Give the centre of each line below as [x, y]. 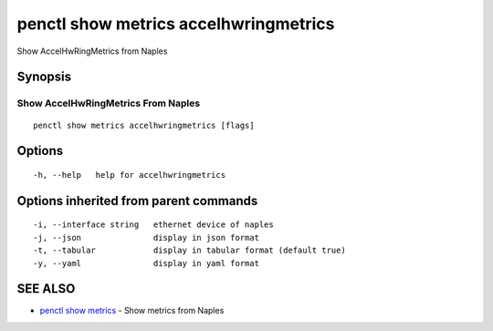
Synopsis [44, 77]
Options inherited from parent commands [137, 201]
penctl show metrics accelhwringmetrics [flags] [144, 125]
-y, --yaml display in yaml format [147, 263]
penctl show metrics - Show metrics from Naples [132, 311]
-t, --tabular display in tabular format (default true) [189, 250]
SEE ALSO [46, 289]
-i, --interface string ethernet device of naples [153, 225]
